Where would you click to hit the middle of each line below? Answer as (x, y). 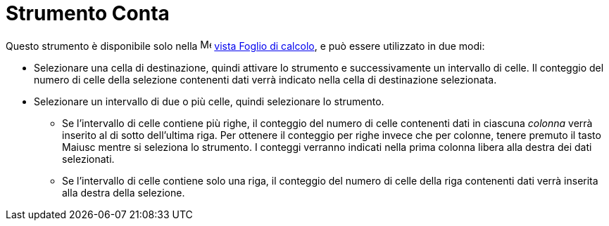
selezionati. (88, 159)
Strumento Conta (88, 13)
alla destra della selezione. (124, 192)
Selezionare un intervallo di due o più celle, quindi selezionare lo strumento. (209, 101)
